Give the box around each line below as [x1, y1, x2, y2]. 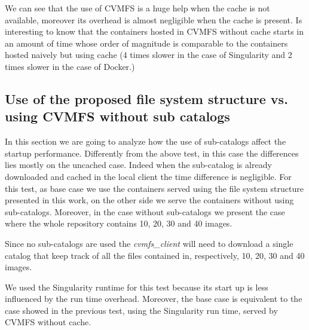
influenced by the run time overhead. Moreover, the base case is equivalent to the [5, 292, 302, 305]
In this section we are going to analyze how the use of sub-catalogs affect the [5, 135, 286, 148]
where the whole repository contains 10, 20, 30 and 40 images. [5, 217, 232, 230]
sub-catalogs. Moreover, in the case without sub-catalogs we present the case [5, 205, 285, 218]
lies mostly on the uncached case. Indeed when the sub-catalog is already [5, 158, 272, 171]
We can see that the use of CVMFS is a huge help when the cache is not [5, 2, 270, 14]
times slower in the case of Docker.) [5, 60, 135, 72]
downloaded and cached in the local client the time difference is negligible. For [5, 170, 292, 182]
